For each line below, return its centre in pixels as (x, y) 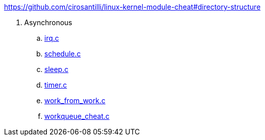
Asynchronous (48, 22)
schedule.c (63, 54)
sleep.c (56, 69)
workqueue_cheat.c (77, 116)
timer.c (56, 85)
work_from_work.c (75, 100)
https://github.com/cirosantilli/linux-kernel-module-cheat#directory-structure (132, 7)
